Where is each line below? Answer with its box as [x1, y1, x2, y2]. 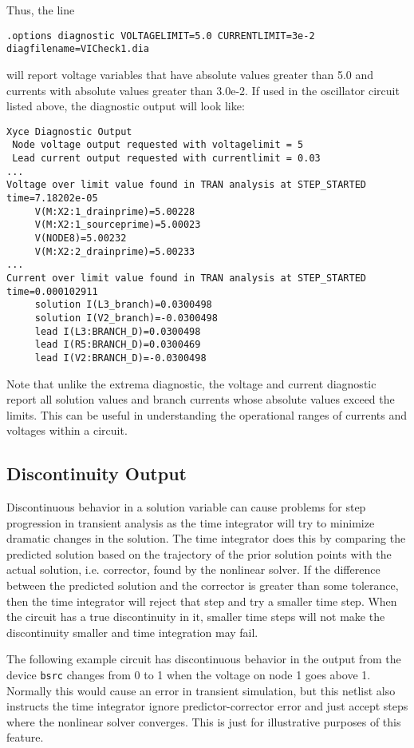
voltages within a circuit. [6, 422, 128, 439]
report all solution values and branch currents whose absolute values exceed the [6, 391, 395, 408]
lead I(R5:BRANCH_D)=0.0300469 [34, 339, 201, 351]
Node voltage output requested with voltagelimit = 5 [12, 139, 304, 151]
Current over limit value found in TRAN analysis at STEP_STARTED [6, 272, 367, 284]
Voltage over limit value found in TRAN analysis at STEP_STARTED [6, 179, 367, 191]
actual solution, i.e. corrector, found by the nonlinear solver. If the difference [6, 561, 380, 578]
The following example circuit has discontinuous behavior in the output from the [6, 651, 401, 667]
